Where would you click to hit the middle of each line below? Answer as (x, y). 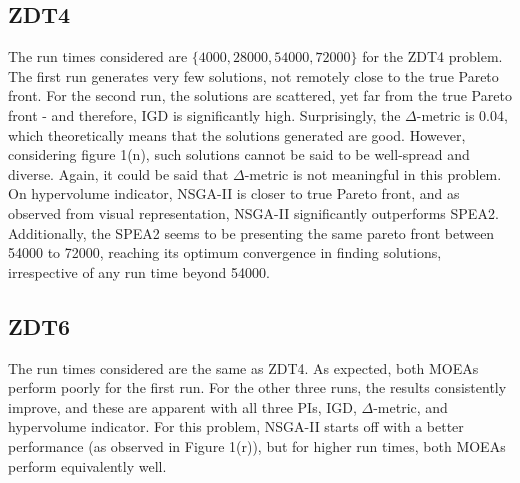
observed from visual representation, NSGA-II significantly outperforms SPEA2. (253, 212)
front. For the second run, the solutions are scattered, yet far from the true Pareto (260, 95)
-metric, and (410, 406)
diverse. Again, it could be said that (118, 173)
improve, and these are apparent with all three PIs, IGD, (182, 406)
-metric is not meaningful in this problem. (373, 173)
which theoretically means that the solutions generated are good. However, (237, 134)
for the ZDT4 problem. (432, 56)
